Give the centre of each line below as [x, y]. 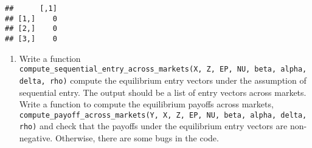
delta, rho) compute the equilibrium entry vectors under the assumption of [163, 80]
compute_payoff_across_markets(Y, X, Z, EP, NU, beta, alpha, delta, [163, 115]
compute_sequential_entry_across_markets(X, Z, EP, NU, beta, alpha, [163, 69]
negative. [36, 138]
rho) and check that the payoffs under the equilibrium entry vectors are [153, 126]
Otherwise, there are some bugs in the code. [137, 138]
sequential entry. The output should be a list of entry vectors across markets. [163, 92]
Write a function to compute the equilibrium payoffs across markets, [146, 104]
